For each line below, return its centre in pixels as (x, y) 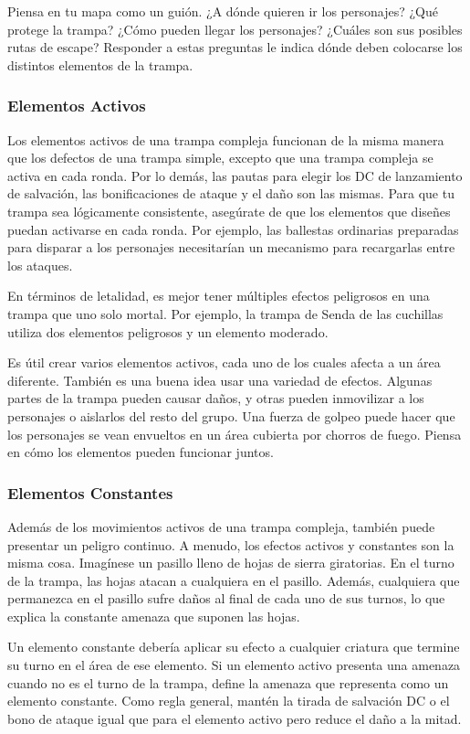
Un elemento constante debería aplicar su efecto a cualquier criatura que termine (234, 647)
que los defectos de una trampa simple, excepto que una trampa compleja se (220, 158)
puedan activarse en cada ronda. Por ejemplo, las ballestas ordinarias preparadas (233, 229)
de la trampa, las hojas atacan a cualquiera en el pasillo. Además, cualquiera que (234, 580)
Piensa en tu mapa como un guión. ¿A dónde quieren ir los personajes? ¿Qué (223, 11)
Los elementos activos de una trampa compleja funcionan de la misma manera (226, 139)
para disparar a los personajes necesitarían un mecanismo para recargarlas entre (231, 247)
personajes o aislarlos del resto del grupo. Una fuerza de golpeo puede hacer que (231, 415)
